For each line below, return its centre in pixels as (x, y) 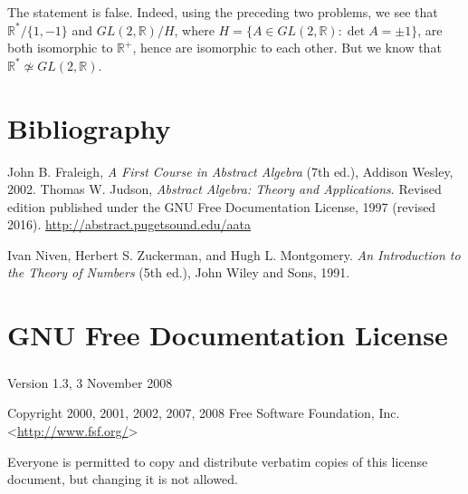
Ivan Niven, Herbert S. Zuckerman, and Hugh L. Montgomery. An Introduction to (234, 254)
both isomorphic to (60, 48)
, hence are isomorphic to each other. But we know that (287, 48)
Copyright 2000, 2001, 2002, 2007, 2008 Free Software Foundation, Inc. (204, 413)
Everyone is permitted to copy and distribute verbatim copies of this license (218, 461)
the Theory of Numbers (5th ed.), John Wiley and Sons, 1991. (179, 272)
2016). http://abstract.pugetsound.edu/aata (129, 224)
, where (194, 29)
